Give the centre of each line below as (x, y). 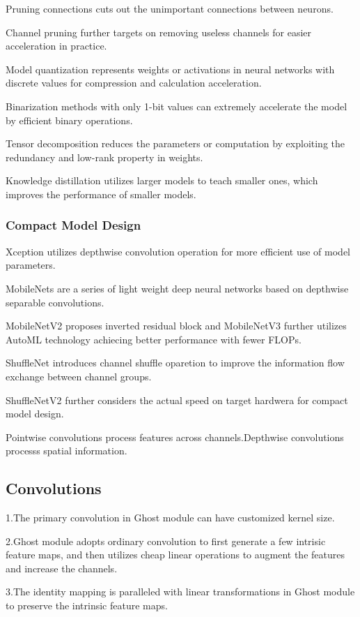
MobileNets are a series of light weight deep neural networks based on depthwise (177, 288)
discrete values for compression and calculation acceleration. (134, 83)
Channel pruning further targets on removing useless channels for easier (159, 32)
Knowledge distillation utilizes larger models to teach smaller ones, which (162, 180)
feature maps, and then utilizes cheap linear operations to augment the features (175, 555)
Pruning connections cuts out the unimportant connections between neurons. (170, 8)
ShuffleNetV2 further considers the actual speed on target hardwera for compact (177, 400)
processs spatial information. (66, 451)
